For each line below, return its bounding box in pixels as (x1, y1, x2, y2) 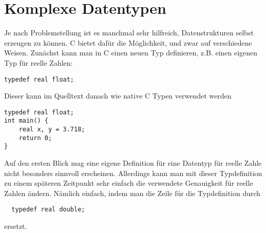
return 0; (18, 134, 52, 142)
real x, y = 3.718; (18, 126, 85, 133)
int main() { (4, 117, 48, 125)
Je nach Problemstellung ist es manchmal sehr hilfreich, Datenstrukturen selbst (4, 27, 254, 38)
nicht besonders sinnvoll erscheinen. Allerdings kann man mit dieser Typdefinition (4, 167, 262, 178)
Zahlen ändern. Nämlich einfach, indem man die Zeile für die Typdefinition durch (4, 187, 261, 198)
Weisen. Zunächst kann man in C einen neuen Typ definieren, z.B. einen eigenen (4, 47, 258, 58)
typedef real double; (11, 206, 85, 213)
